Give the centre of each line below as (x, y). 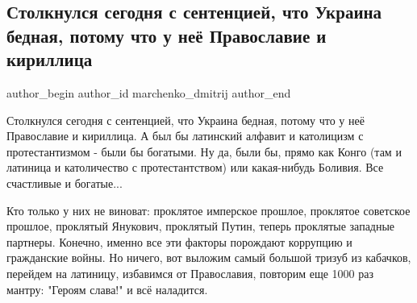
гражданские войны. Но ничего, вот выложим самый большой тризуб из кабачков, (209, 257)
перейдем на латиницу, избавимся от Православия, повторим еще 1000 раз (190, 273)
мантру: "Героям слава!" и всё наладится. (107, 289)
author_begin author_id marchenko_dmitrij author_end (149, 92)
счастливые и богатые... (65, 183)
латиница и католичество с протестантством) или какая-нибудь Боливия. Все (195, 167)
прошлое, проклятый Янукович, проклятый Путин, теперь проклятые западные (201, 226)
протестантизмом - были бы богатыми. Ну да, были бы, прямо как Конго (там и (204, 151)
